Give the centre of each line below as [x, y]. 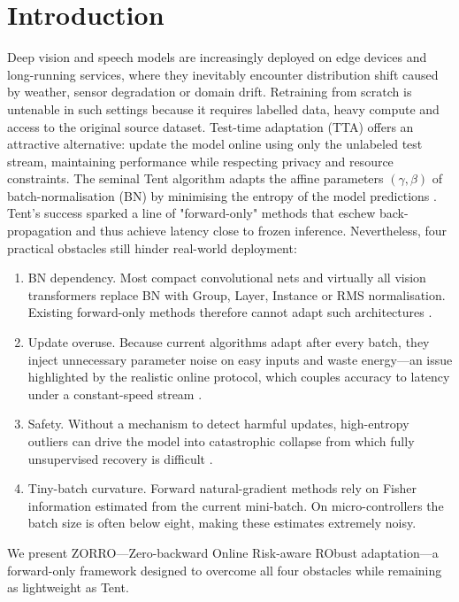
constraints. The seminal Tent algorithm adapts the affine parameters [195, 178]
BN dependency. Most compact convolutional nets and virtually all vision [227, 278]
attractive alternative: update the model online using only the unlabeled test [215, 144]
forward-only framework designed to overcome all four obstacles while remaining [225, 570]
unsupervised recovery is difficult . [120, 458]
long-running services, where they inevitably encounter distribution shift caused [223, 74]
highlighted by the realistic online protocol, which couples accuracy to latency [239, 377]
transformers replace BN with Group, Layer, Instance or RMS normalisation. [237, 294]
